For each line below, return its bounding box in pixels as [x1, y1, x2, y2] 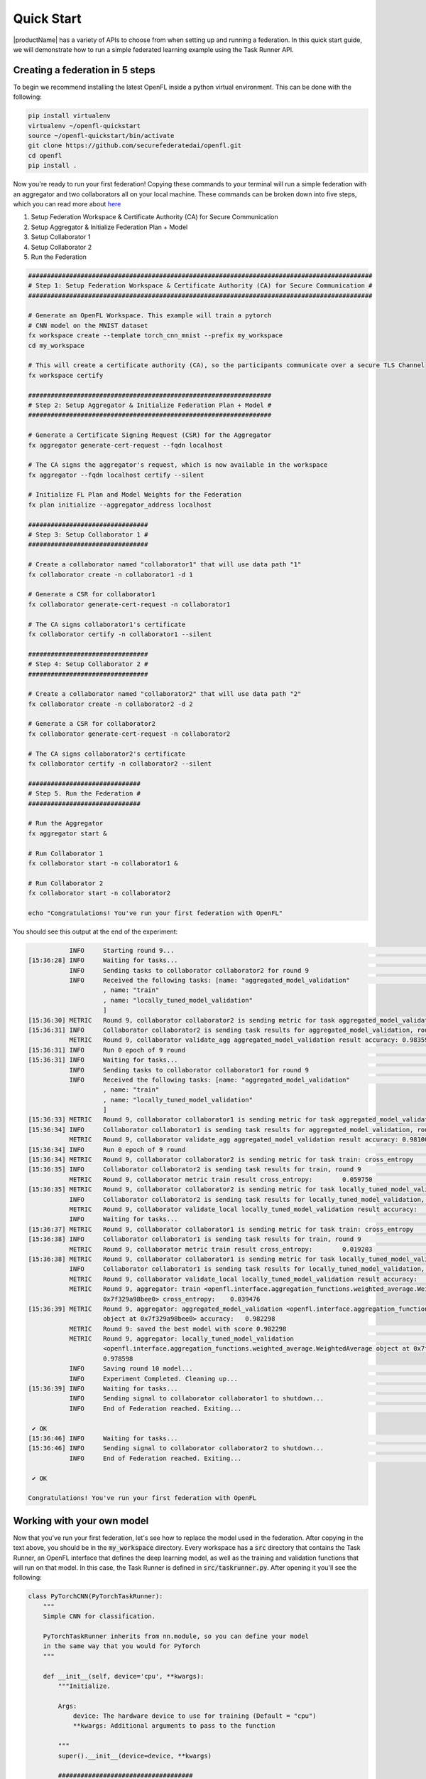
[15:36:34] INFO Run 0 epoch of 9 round [28, 1146, 186, 1154]
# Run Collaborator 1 [28, 849, 104, 857]
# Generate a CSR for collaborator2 [28, 719, 156, 728]
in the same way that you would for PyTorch [43, 1642, 201, 1650]
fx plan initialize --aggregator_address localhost [28, 500, 212, 509]
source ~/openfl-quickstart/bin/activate [28, 132, 175, 139]
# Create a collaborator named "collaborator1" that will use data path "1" [28, 561, 302, 569]
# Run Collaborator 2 [28, 879, 104, 887]
